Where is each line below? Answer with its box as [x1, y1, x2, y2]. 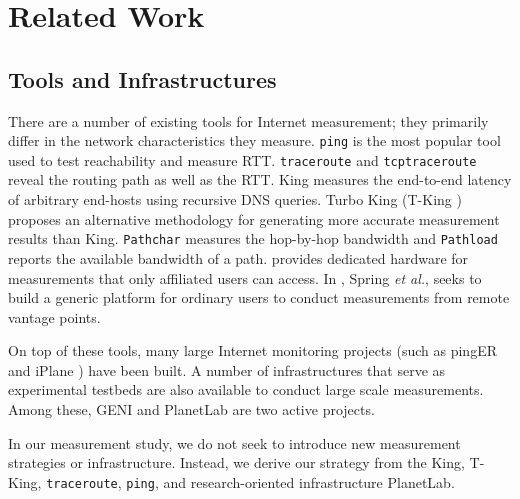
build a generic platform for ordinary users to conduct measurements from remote [8, 287, 510, 308]
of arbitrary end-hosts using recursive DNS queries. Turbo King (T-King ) [8, 189, 462, 210]
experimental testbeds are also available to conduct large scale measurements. [8, 379, 484, 400]
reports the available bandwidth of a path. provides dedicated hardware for [8, 247, 469, 268]
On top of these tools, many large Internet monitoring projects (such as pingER [8, 340, 497, 361]
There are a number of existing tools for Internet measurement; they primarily [8, 110, 489, 131]
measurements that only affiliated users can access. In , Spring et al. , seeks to [8, 267, 482, 288]
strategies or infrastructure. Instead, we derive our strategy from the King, [8, 452, 465, 473]
